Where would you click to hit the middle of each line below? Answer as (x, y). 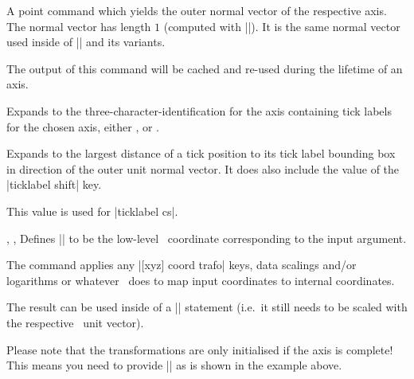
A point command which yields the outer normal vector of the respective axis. (197, 10)
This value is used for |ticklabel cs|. (92, 211)
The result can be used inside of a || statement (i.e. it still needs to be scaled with (207, 307)
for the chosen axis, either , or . (83, 126)
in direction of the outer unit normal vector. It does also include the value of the (203, 168)
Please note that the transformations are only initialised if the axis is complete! (200, 349)
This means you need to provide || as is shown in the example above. (174, 365)
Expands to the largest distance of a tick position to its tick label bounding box (201, 153)
